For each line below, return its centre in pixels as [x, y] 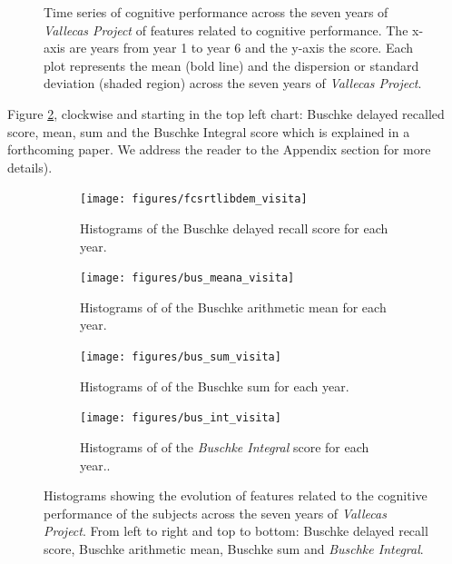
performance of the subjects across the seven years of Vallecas [215, 513]
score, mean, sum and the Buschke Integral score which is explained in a [209, 131]
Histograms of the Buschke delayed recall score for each [234, 228]
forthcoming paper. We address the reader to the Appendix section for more [219, 149]
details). [30, 167]
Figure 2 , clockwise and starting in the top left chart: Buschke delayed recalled [226, 113]
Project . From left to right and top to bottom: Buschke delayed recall [236, 531]
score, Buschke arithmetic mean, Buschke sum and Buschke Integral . [234, 548]
